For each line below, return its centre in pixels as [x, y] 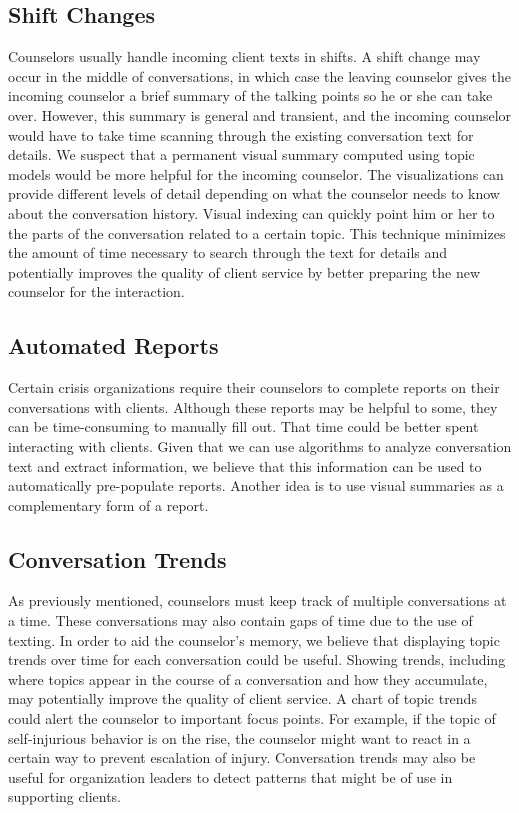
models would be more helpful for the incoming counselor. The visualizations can [256, 173]
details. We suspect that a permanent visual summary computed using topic [241, 154]
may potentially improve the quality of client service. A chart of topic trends [242, 698]
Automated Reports [113, 345]
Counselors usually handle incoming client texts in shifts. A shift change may [244, 56]
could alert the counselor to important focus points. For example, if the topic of [252, 718]
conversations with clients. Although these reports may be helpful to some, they [253, 406]
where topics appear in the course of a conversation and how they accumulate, [248, 678]
